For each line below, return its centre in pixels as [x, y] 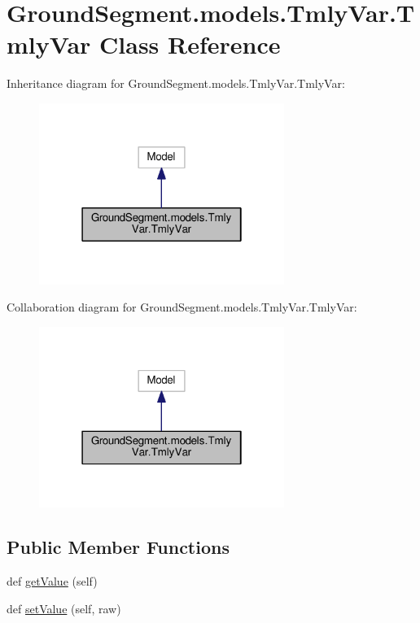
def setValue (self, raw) [64, 608]
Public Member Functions [118, 547]
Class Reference [190, 44]
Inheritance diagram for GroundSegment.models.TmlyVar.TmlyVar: [176, 83]
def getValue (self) [52, 581]
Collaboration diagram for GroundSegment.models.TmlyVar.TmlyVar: [182, 307]
